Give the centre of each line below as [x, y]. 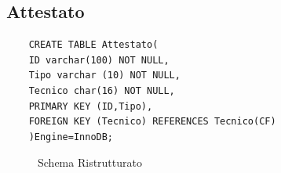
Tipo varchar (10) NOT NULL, [104, 76]
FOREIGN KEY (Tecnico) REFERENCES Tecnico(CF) [152, 122]
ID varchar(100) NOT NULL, [99, 60]
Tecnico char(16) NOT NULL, [102, 90]
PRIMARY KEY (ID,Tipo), [91, 106]
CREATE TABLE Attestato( [93, 45]
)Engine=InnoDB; [71, 137]
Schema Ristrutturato [90, 162]
